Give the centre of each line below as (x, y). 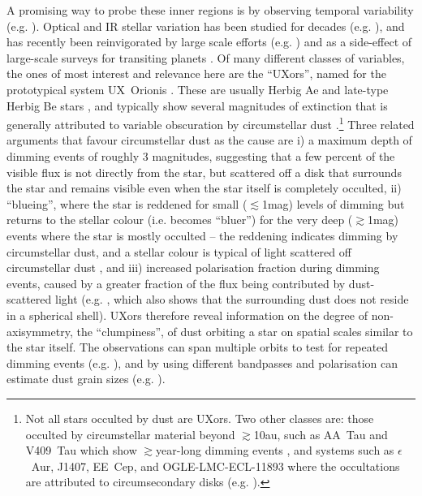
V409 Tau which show (81, 450)
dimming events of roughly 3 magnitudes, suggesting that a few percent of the (201, 156)
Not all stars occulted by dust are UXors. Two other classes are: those (200, 418)
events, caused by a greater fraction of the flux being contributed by (176, 283)
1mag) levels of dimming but (333, 203)
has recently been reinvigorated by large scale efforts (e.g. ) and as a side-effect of (209, 42)
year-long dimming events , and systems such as (275, 450)
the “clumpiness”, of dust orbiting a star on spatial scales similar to (245, 331)
